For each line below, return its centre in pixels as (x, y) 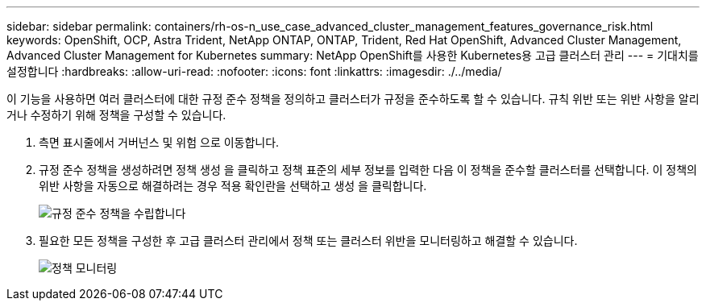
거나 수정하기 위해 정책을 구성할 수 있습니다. (116, 115)
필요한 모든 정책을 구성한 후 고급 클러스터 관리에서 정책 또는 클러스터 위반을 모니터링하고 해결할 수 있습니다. (308, 241)
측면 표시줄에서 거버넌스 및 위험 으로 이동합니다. (159, 142)
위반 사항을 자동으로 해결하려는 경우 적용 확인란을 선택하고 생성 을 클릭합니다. (233, 186)
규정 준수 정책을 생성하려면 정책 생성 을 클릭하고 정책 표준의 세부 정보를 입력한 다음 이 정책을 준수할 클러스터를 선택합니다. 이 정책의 (368, 170)
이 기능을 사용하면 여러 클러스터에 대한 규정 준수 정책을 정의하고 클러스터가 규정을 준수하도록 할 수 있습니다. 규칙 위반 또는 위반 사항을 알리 (353, 99)
